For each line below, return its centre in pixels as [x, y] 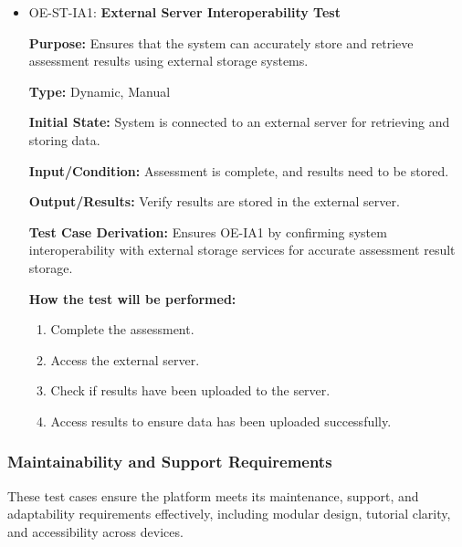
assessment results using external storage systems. [168, 61]
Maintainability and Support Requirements [170, 462]
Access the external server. [125, 359]
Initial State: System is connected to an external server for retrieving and [239, 122]
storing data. [64, 139]
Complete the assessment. [122, 329]
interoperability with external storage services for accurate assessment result [242, 250]
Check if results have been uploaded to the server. [190, 390]
